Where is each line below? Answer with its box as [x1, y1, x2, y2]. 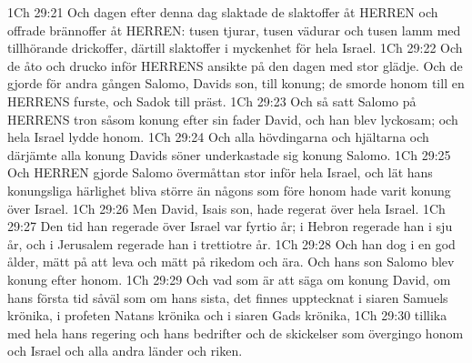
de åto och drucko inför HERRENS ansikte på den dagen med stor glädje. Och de [7, 55, 463, 75]
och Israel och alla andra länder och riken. [7, 341, 243, 360]
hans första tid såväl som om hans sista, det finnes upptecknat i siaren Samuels [7, 287, 448, 307]
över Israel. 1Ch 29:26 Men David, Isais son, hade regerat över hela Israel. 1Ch [7, 198, 446, 217]
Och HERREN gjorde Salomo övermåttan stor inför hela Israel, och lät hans [7, 163, 433, 182]
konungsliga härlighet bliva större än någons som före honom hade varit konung [7, 180, 451, 199]
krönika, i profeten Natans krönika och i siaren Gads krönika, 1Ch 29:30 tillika [7, 306, 447, 325]
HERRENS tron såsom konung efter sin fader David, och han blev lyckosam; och [7, 109, 458, 128]
